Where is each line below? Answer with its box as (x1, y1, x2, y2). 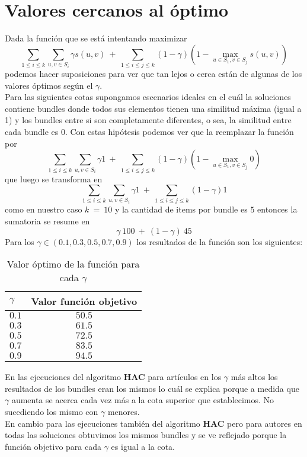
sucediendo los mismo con (5, 405, 98, 418)
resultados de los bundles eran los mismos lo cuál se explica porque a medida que (5, 382, 299, 394)
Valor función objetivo (31, 294, 137, 308)
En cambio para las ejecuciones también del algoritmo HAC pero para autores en (5, 417, 302, 429)
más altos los (231, 371, 278, 383)
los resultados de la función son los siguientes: (136, 235, 303, 247)
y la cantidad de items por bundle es (114, 203, 248, 215)
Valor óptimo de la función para (7, 257, 140, 271)
